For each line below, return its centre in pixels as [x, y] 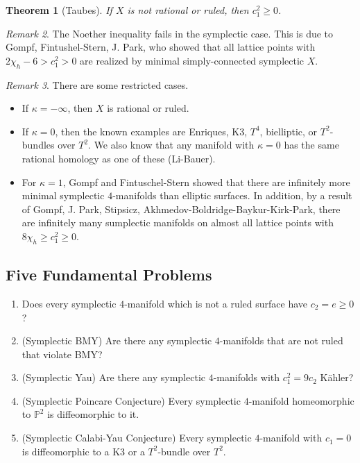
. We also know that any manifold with [171, 145]
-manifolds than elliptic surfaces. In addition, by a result [232, 195]
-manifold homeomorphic [301, 400]
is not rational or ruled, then [188, 10]
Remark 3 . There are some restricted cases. [97, 84]
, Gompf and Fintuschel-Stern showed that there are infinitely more [206, 182]
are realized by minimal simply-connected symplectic [192, 60]
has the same [311, 145]
